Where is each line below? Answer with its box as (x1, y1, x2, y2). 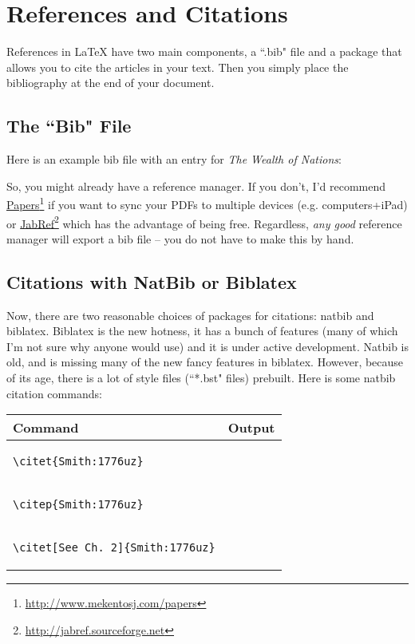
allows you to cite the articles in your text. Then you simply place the (6, 58, 349, 75)
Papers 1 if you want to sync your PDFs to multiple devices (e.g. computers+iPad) (6, 194, 408, 212)
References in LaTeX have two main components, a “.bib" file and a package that (6, 43, 402, 60)
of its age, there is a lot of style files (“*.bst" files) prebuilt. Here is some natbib (6, 369, 396, 385)
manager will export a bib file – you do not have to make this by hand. (6, 230, 354, 247)
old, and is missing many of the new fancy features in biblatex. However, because (6, 354, 404, 370)
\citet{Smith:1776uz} (13, 455, 144, 468)
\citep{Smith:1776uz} (13, 498, 144, 512)
